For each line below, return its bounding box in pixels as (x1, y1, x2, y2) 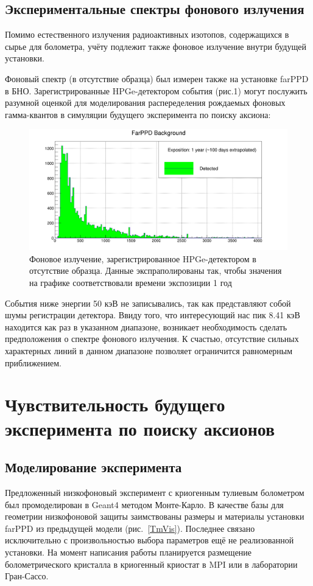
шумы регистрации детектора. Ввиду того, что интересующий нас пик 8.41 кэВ (5, 309, 300, 321)
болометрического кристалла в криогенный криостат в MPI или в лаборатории (5, 557, 298, 570)
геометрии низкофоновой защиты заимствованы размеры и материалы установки (5, 510, 304, 523)
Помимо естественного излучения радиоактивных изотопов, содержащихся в (5, 28, 289, 41)
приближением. (5, 356, 62, 369)
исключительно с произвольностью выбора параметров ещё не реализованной (5, 534, 294, 546)
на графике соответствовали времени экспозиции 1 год (29, 276, 232, 289)
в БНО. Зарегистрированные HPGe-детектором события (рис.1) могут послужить (5, 84, 308, 97)
